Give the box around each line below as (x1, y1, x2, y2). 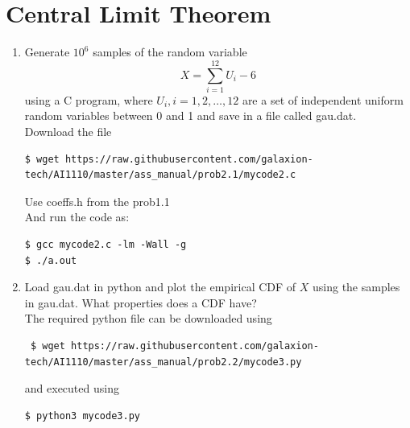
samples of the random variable (93, 43, 247, 60)
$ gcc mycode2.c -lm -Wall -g (24, 239, 187, 250)
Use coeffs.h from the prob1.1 (24, 192, 170, 209)
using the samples (313, 278, 400, 295)
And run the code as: (24, 208, 130, 225)
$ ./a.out (24, 254, 77, 266)
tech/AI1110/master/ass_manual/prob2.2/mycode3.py (24, 356, 302, 368)
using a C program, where (24, 91, 153, 108)
